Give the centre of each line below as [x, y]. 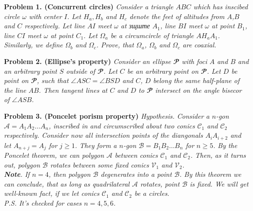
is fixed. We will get [219, 183]
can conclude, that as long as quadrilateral [67, 183]
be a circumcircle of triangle [152, 35]
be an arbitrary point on [163, 71]
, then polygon [69, 174]
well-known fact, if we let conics [52, 193]
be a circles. [152, 193]
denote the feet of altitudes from [177, 16]
